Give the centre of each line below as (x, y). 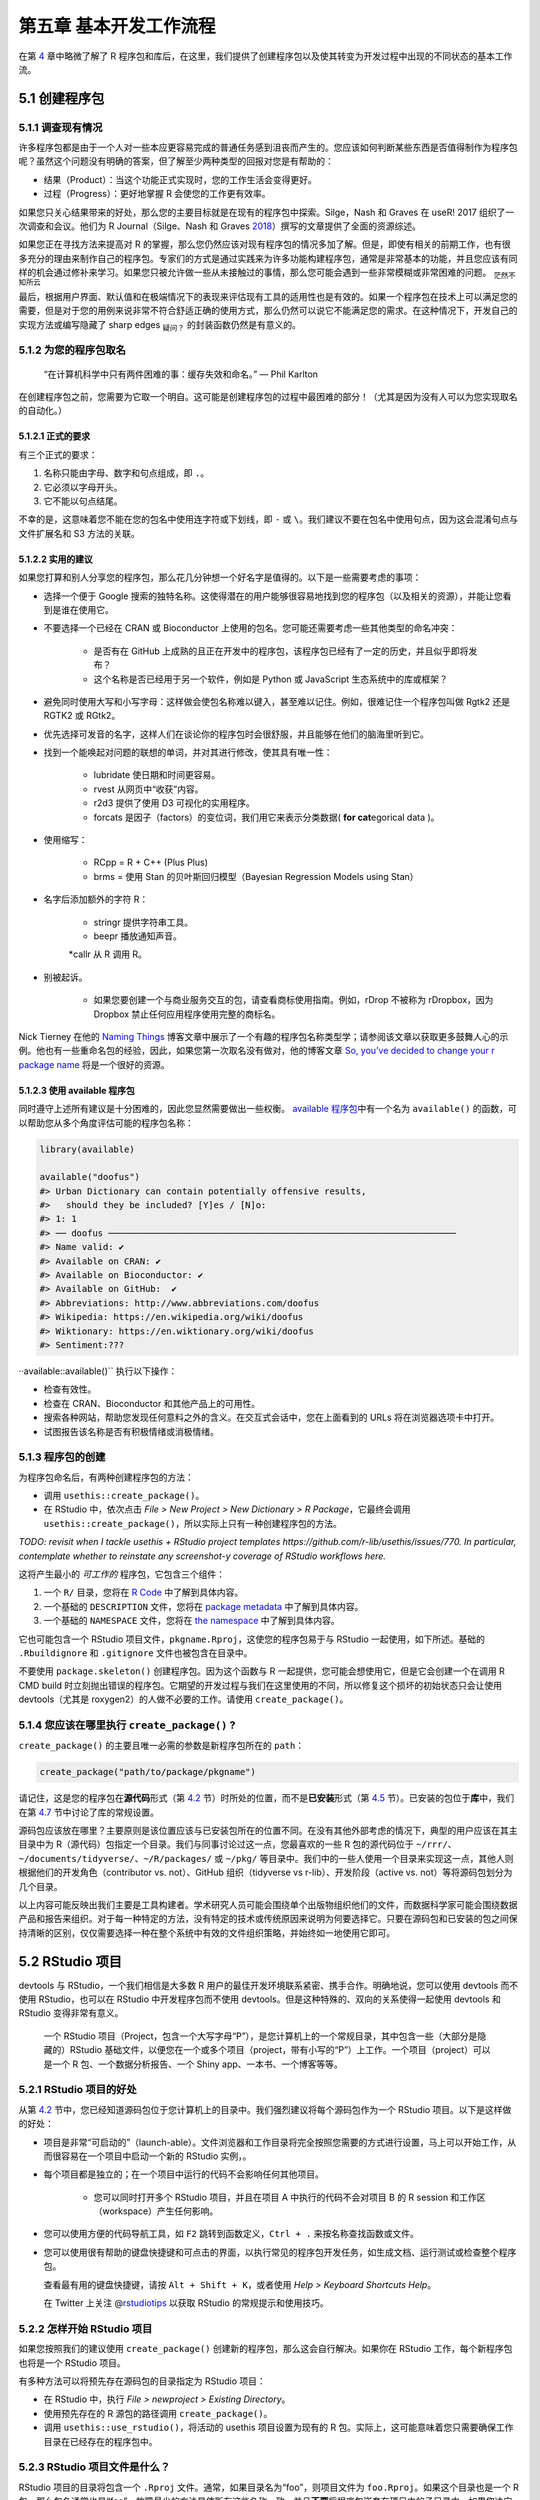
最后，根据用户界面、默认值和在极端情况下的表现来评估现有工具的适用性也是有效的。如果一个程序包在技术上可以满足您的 (268, 296)
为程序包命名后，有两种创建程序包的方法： (106, 1477)
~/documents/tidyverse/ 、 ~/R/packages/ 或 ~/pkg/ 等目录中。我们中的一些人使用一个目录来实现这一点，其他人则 (266, 1858)
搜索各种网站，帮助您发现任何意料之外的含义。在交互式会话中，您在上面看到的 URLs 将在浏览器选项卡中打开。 (271, 1417)
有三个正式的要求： (58, 454)
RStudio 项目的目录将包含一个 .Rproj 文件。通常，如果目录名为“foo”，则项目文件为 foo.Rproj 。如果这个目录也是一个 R (268, 2487)
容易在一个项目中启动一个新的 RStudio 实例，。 (156, 2156)
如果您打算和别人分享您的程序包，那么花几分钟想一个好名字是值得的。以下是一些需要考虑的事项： (220, 577)
